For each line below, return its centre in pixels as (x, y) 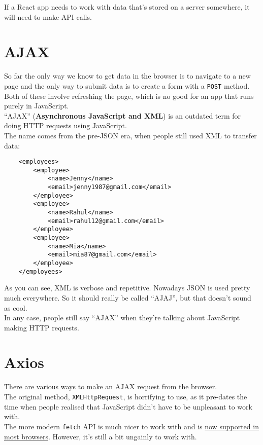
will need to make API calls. (48, 16)
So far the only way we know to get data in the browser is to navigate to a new (127, 76)
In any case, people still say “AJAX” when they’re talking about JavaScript (122, 318)
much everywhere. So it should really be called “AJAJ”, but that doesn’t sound (128, 297)
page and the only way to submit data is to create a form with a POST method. (127, 85)
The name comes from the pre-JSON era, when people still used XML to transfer (130, 135)
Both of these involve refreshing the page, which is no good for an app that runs (129, 96)
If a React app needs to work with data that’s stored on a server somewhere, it (127, 7)
